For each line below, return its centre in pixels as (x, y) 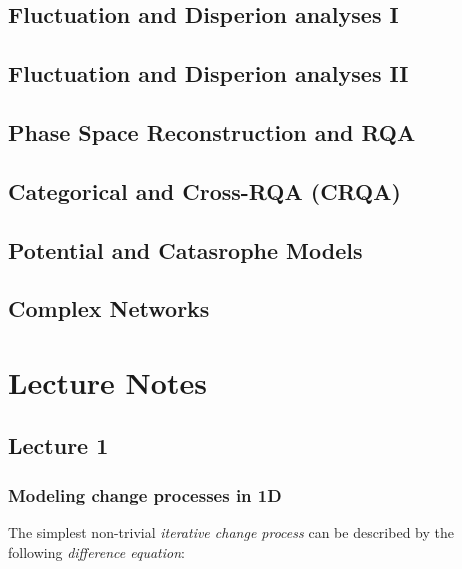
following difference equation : (96, 551)
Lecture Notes (107, 381)
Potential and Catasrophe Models (185, 249)
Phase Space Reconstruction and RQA (212, 131)
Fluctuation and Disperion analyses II (208, 73)
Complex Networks (109, 308)
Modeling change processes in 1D (145, 494)
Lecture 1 (58, 445)
